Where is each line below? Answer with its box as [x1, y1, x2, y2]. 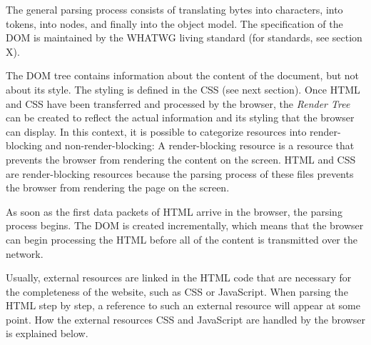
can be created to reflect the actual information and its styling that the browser [6, 110, 355, 125]
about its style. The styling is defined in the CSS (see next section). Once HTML [6, 81, 360, 96]
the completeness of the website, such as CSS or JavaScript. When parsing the [6, 284, 348, 299]
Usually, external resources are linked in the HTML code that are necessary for [6, 270, 352, 285]
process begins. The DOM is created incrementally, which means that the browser [6, 218, 364, 233]
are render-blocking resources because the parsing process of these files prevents [6, 166, 354, 181]
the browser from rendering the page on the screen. [6, 180, 230, 195]
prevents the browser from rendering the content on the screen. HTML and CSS [6, 151, 356, 166]
